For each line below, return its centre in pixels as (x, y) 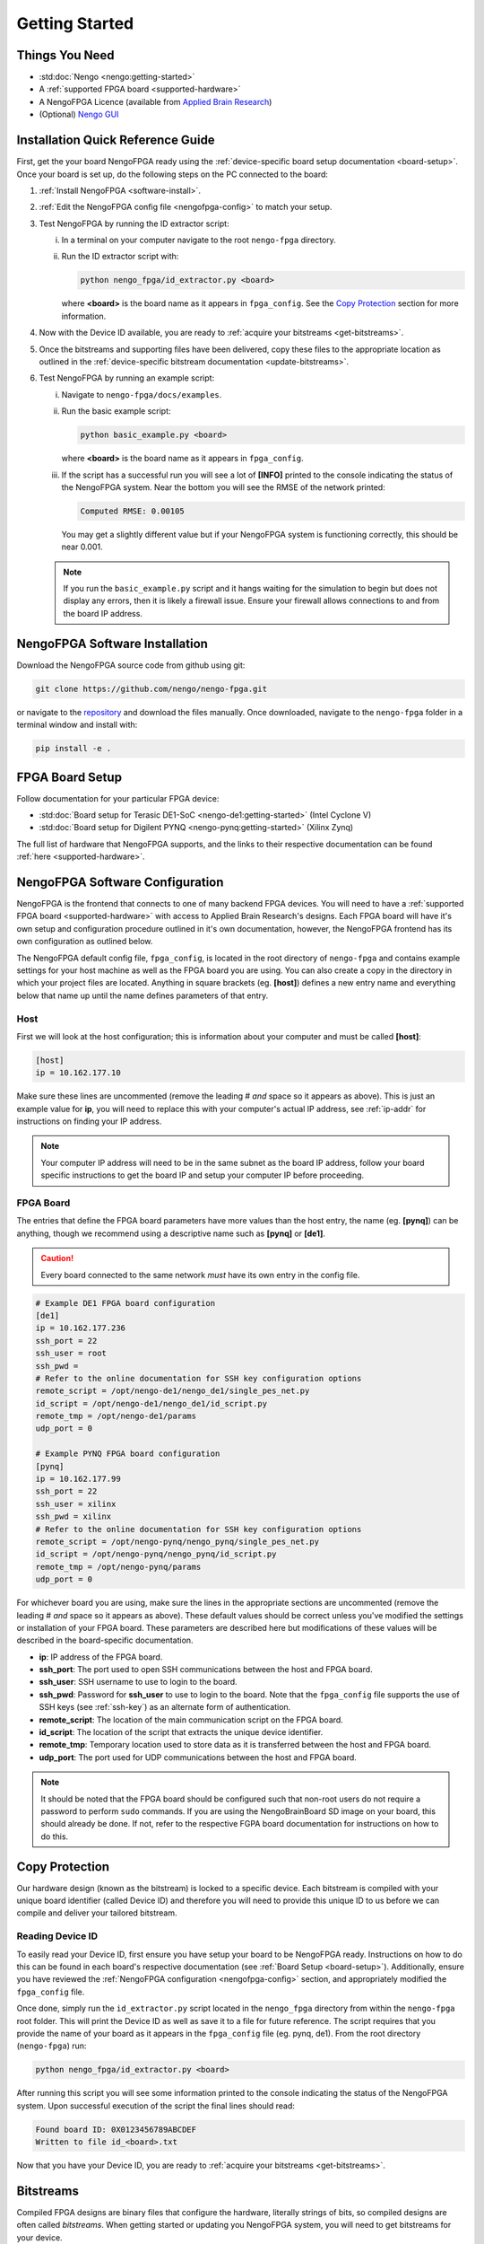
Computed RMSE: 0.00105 (133, 511)
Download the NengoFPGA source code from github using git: (131, 665)
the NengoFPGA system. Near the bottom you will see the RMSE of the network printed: (223, 487)
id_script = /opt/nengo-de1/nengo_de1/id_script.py (151, 1403)
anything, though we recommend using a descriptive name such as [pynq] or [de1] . (171, 1233)
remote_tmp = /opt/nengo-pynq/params (118, 1567)
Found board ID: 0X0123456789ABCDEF (116, 2129)
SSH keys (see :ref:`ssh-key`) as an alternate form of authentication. (165, 1707)
